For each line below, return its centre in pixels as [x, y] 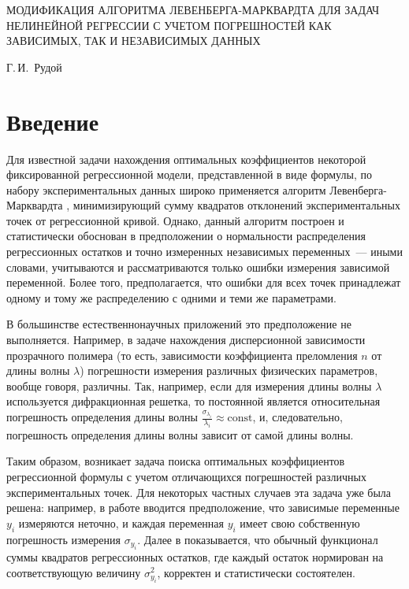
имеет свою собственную [300, 522]
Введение [53, 121]
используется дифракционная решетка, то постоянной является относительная [193, 401]
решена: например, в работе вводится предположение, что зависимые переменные [203, 508]
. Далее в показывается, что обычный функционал [258, 539]
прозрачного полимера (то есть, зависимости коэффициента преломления [182, 355]
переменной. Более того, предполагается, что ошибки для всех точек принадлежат [204, 282]
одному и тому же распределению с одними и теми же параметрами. [171, 297]
